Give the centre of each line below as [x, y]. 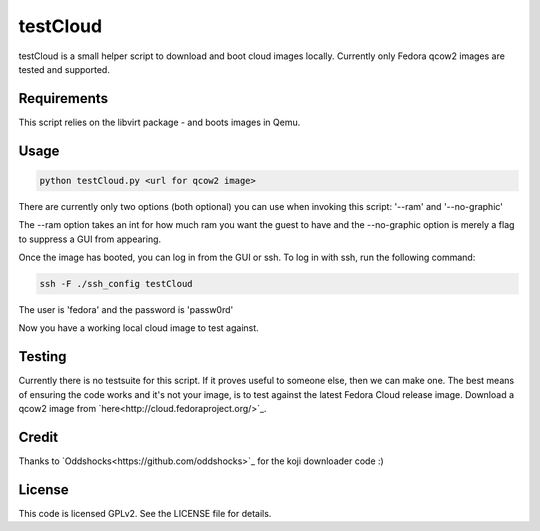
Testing [42, 356]
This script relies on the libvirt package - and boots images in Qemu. [159, 122]
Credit [38, 436]
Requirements [63, 98]
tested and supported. [64, 69]
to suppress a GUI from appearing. [90, 239]
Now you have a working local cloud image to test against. [138, 328]
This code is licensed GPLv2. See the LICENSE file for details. [145, 513]
